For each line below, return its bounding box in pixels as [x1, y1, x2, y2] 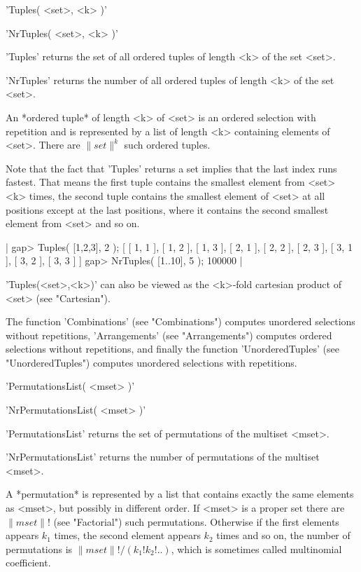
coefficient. [6, 555, 51, 570]
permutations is [6, 541, 73, 556]
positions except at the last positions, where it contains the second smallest [6, 202, 329, 217]
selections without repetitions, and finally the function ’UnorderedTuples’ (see [6, 341, 339, 356]
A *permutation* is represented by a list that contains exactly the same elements [6, 486, 354, 501]
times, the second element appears [54, 528, 201, 543]
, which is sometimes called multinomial [171, 541, 342, 556]
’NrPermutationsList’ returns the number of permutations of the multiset [6, 449, 320, 464]
